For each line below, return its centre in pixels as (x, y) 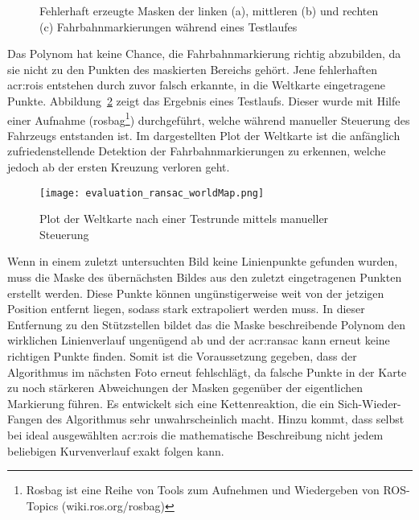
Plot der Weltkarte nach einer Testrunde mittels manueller (184, 219)
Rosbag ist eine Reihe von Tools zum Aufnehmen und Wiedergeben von (203, 490)
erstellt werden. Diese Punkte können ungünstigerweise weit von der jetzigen (196, 293)
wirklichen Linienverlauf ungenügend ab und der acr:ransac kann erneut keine (199, 340)
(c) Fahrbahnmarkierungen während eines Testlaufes (168, 26)
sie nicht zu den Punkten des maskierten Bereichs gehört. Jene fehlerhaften (192, 69)
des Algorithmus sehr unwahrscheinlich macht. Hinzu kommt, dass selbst (225, 419)
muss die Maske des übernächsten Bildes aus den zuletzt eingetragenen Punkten (205, 277)
